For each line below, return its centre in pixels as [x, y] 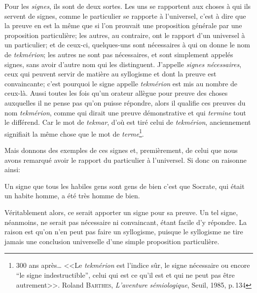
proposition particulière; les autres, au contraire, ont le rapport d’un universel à [125, 35]
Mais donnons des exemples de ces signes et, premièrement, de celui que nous [121, 150]
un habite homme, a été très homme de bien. [72, 196]
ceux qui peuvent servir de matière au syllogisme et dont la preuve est [110, 74]
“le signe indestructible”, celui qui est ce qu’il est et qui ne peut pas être [125, 275]
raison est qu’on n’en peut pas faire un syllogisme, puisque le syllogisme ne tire [124, 232]
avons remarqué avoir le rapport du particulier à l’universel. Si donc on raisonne [126, 160]
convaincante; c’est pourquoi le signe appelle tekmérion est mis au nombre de [121, 83]
